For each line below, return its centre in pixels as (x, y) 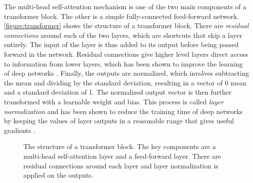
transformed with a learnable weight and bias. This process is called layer (114, 101)
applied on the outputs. (58, 175)
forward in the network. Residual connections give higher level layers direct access (126, 54)
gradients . (20, 130)
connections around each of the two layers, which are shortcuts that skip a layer (123, 35)
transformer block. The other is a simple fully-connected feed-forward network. (121, 16)
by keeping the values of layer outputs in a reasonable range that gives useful (119, 121)
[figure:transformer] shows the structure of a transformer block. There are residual (126, 25)
